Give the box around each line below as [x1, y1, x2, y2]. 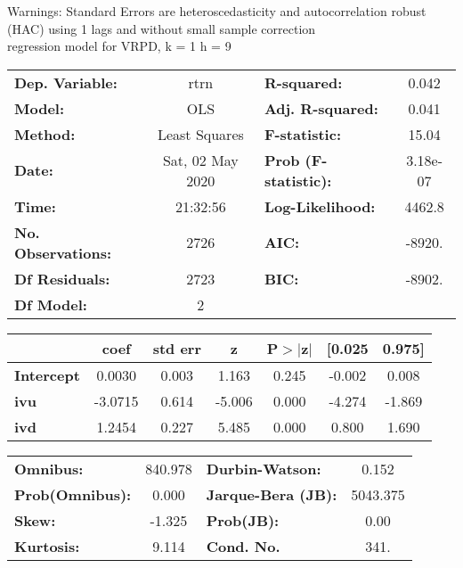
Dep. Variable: [14, 71, 118, 93]
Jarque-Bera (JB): [206, 483, 337, 505]
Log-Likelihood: [264, 195, 376, 217]
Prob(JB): [206, 509, 280, 531]
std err [152, 337, 201, 358]
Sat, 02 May [162, 149, 239, 170]
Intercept [14, 364, 80, 385]
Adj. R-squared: [264, 97, 378, 119]
